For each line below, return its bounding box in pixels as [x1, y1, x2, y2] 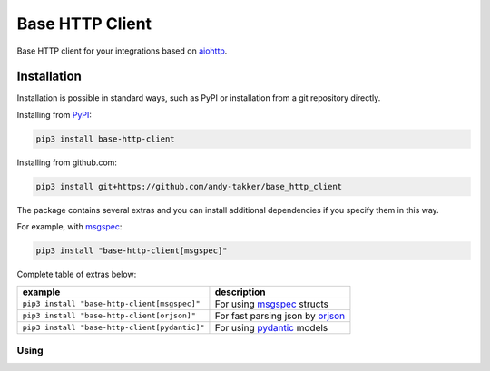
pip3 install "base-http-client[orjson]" [22, 311, 196, 321]
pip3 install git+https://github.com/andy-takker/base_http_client [35, 181, 343, 191]
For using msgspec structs [214, 298, 328, 310]
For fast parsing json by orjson [214, 309, 345, 322]
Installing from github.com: [16, 157, 118, 168]
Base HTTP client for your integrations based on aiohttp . [16, 45, 228, 56]
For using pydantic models [214, 321, 328, 334]
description [214, 286, 267, 298]
